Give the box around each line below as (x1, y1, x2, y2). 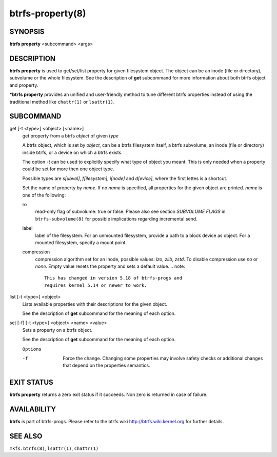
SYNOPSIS (9, 27, 45, 36)
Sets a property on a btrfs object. (22, 327, 92, 333)
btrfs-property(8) (9, 8, 87, 19)
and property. (9, 82, 38, 88)
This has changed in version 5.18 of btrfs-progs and (44, 275, 182, 281)
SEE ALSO (9, 432, 43, 441)
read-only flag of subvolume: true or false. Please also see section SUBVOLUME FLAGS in (35, 208, 226, 215)
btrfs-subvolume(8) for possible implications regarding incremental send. (35, 215, 197, 222)
